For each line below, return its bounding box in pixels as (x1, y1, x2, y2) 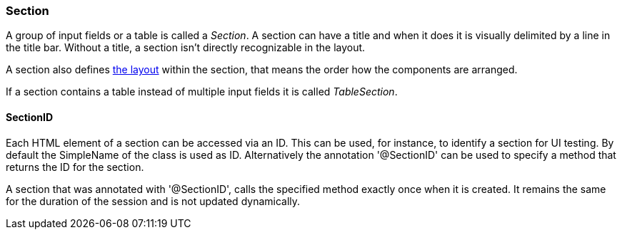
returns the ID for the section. (6, 160, 144, 173)
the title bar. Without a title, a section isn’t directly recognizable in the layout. (6, 41, 366, 54)
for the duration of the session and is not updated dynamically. (6, 194, 301, 207)
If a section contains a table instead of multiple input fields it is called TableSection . (6, 85, 398, 98)
